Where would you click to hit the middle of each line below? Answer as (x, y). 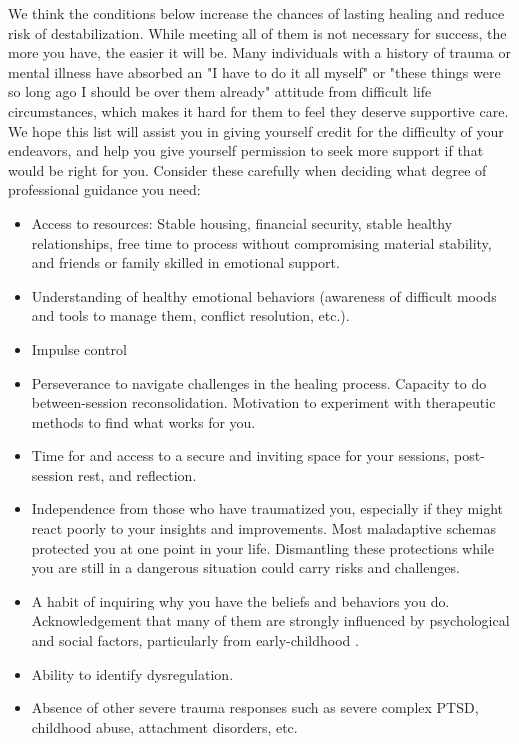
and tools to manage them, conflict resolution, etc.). (190, 315)
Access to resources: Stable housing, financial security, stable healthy (242, 222)
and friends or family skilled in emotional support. (185, 262)
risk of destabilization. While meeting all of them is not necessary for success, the (257, 32)
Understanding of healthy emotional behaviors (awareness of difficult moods (264, 295)
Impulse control (79, 348)
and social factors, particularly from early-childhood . (195, 640)
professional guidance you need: (104, 189)
